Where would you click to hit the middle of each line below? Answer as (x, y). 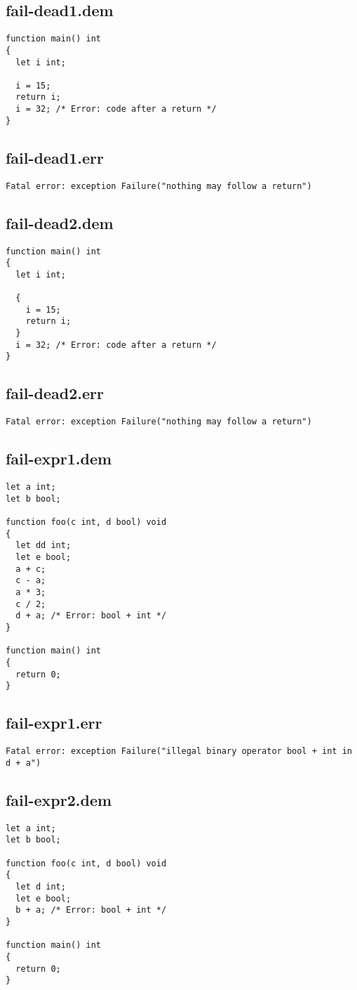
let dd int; (43, 546)
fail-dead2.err (55, 393)
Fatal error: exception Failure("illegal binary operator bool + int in (179, 751)
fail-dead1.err (55, 157)
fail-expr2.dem (59, 799)
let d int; (41, 886)
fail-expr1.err (54, 723)
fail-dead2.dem (60, 222)
